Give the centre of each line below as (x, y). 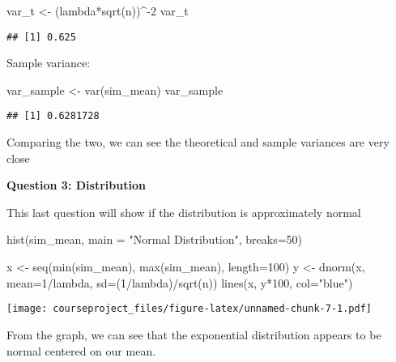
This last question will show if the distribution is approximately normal (184, 212)
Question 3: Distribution (76, 185)
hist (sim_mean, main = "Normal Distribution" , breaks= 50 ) (155, 239)
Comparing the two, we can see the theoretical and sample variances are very (198, 142)
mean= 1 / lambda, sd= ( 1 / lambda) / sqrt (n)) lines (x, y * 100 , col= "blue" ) (180, 282)
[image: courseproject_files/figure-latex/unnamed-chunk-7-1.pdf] (189, 309)
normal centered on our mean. (81, 350)
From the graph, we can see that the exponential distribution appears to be (194, 334)
